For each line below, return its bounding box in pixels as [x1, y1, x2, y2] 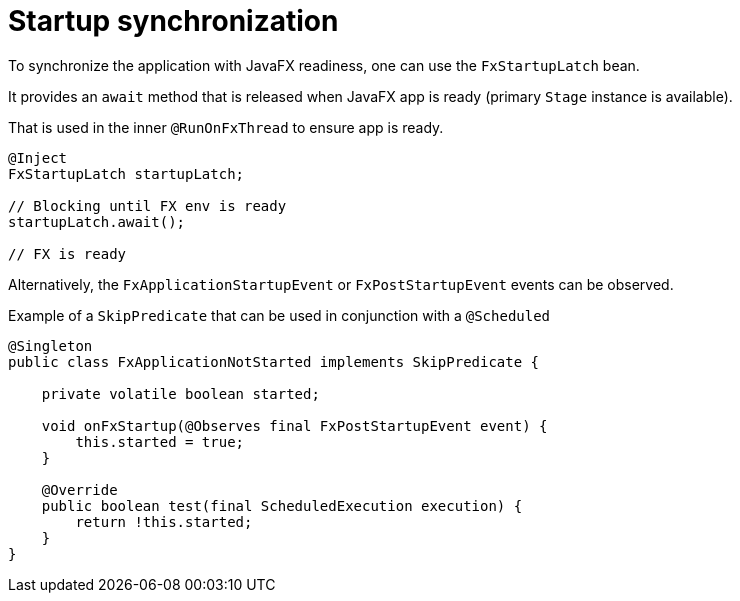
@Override [41, 481, 118, 498]
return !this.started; [75, 513, 253, 530]
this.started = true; [75, 433, 245, 450]
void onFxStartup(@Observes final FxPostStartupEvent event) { [41, 417, 548, 434]
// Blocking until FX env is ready [8, 197, 287, 214]
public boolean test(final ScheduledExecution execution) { [41, 497, 523, 514]
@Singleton [8, 337, 93, 354]
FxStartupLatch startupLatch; [8, 165, 245, 182]
